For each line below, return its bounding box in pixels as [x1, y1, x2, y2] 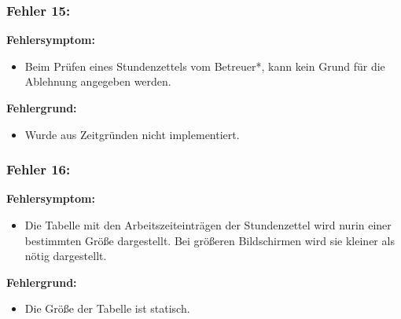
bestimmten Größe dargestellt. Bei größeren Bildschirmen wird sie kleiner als [24, 232, 395, 248]
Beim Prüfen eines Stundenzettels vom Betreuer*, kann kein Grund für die [24, 57, 385, 74]
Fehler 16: [6, 159, 71, 179]
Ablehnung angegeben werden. [24, 73, 171, 90]
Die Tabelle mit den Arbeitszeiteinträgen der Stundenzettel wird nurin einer [24, 217, 392, 233]
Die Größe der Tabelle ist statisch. [24, 300, 190, 317]
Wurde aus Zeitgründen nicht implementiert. [24, 126, 240, 142]
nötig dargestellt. [24, 247, 107, 264]
